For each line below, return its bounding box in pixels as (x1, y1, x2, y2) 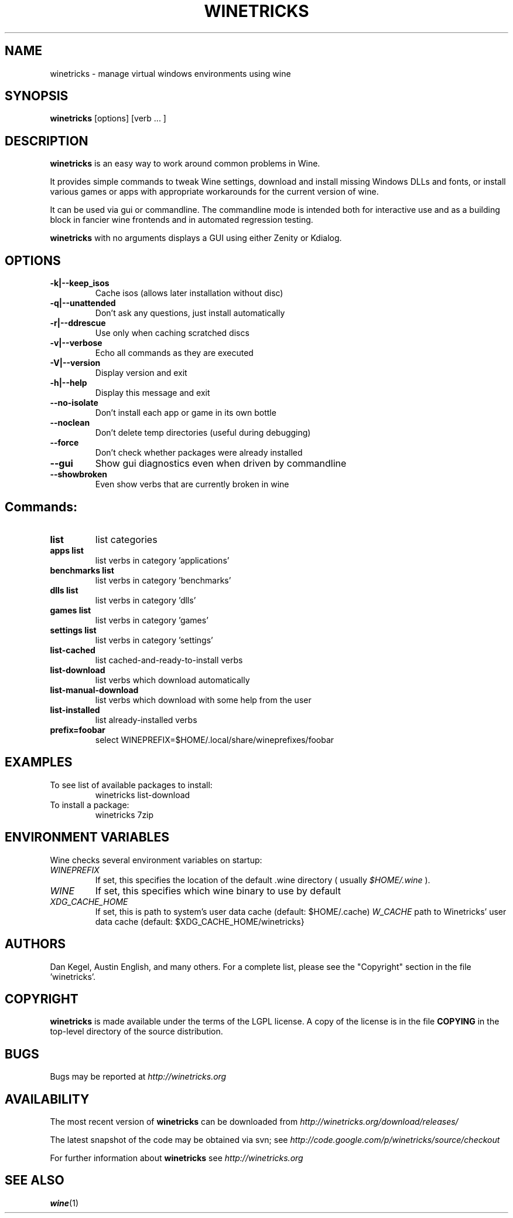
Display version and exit (95, 368, 187, 378)
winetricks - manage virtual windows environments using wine (50, 68, 291, 79)
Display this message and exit (95, 388, 210, 398)
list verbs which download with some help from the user (95, 694, 312, 705)
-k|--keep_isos (50, 278, 110, 289)
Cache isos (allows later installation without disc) (95, 288, 283, 298)
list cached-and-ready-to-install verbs (95, 654, 243, 665)
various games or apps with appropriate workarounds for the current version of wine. (50, 186, 379, 197)
